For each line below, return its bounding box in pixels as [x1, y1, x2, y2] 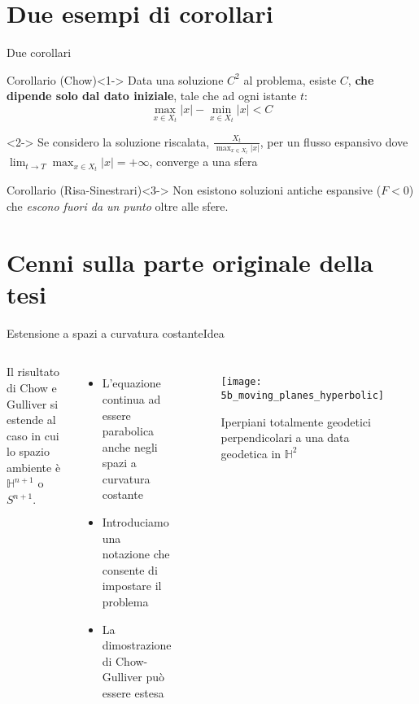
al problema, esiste [243, 71, 337, 88]
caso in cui [7, 426, 59, 444]
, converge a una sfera [149, 153, 258, 170]
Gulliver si [7, 395, 59, 412]
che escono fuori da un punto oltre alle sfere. [7, 197, 229, 214]
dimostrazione [102, 636, 172, 654]
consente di [102, 561, 158, 578]
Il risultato [7, 363, 60, 380]
